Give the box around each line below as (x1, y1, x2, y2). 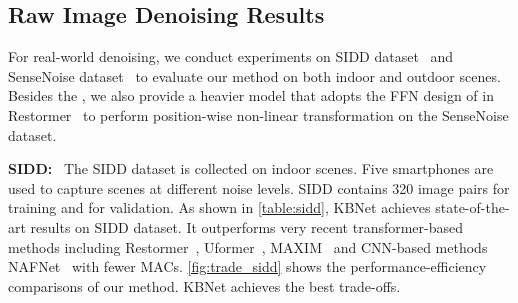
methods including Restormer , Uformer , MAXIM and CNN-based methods (8, 236, 488, 257)
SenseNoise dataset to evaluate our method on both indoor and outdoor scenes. (8, 65, 501, 86)
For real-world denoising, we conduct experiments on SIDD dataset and (8, 46, 454, 67)
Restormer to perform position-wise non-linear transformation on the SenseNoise (8, 104, 509, 125)
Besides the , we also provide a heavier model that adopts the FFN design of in (8, 85, 494, 106)
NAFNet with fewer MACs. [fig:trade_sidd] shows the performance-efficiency (8, 256, 487, 277)
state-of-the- (435, 197, 510, 218)
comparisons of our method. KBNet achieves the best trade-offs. (8, 275, 401, 296)
